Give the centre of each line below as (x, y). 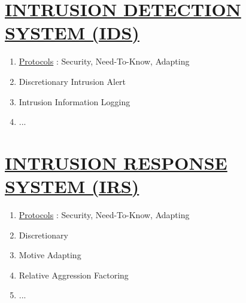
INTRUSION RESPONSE (116, 162)
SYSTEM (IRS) (72, 186)
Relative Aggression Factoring (74, 275)
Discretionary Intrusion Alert (72, 81)
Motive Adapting (50, 255)
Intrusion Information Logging (75, 101)
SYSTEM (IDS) (72, 33)
